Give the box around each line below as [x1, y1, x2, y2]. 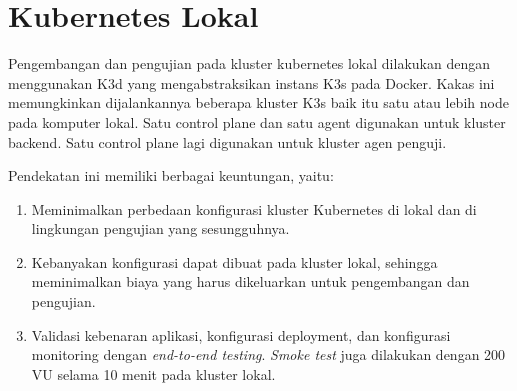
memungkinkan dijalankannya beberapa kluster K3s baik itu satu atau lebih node [8, 92, 509, 113]
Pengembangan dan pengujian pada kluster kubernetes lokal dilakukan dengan [8, 53, 490, 74]
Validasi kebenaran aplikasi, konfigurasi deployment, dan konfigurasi [31, 324, 451, 345]
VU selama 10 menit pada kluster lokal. [31, 363, 276, 384]
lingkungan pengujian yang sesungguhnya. [31, 218, 290, 239]
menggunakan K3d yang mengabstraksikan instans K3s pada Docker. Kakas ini [8, 72, 495, 93]
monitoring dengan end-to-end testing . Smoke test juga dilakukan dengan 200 [31, 344, 506, 365]
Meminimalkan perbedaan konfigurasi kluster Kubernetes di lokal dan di [31, 198, 477, 219]
